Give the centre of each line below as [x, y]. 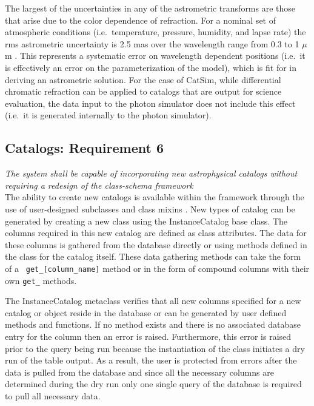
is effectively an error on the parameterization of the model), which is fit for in [151, 67]
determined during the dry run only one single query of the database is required [153, 384]
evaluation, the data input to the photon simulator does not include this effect [150, 103]
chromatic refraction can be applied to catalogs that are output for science [143, 91]
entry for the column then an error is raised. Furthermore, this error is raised [148, 336]
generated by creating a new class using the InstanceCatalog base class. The [146, 221]
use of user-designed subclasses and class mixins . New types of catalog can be [150, 208]
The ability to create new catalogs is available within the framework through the [155, 197]
